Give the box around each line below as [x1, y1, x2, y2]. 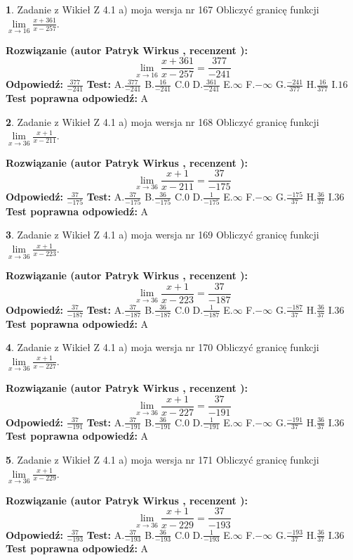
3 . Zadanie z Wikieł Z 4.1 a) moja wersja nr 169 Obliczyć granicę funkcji [6, 227, 319, 242]
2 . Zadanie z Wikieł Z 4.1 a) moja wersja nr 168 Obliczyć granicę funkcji [6, 114, 319, 129]
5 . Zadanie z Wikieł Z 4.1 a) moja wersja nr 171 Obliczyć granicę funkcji [6, 452, 319, 467]
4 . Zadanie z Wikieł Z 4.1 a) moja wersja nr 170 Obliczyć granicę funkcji [6, 340, 319, 355]
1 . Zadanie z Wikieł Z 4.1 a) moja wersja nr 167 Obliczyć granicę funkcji [6, 2, 319, 16]
